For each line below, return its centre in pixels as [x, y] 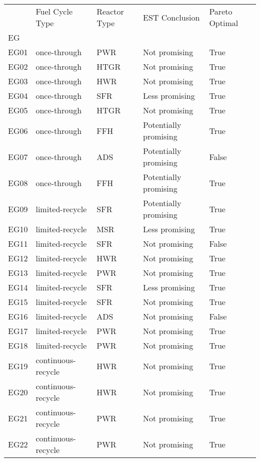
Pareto [221, 11]
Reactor [110, 11]
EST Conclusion [171, 17]
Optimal [224, 23]
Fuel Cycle [54, 11]
